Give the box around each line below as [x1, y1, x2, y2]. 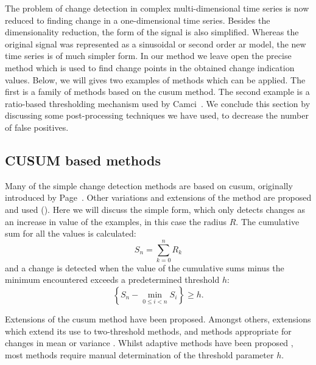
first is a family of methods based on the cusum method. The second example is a [5, 85, 310, 98]
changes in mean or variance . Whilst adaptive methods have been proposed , [5, 336, 293, 349]
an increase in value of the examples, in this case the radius [5, 215, 227, 228]
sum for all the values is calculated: [5, 227, 136, 240]
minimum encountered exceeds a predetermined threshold [5, 273, 220, 286]
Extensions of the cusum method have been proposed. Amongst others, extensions [5, 313, 311, 325]
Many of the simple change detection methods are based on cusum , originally [5, 179, 293, 192]
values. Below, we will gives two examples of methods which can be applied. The [5, 73, 306, 86]
